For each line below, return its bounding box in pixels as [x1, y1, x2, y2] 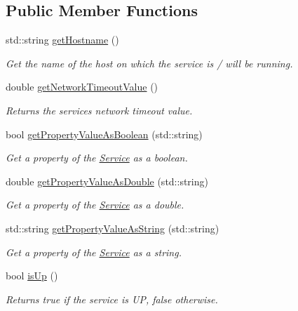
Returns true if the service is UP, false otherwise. [6, 291, 218, 306]
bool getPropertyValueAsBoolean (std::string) [6, 126, 203, 141]
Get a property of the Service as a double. [6, 197, 184, 212]
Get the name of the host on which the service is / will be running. [6, 55, 293, 70]
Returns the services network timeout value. [6, 102, 193, 117]
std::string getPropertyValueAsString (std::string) [6, 220, 219, 235]
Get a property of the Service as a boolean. [6, 150, 188, 165]
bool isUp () [6, 268, 58, 283]
